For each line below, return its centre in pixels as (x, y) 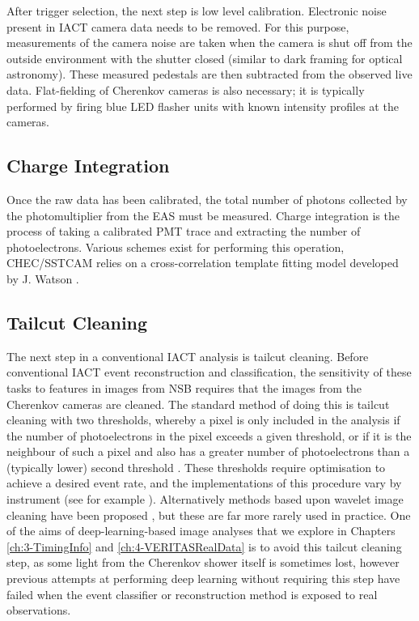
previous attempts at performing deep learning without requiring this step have (203, 578)
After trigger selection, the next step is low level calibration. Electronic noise (197, 11)
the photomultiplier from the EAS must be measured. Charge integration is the (203, 215)
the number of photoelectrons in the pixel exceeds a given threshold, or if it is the (209, 435)
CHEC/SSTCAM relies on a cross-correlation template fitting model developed (203, 263)
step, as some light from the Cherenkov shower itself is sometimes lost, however (203, 562)
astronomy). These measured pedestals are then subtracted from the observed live (209, 74)
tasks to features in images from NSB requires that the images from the (184, 387)
